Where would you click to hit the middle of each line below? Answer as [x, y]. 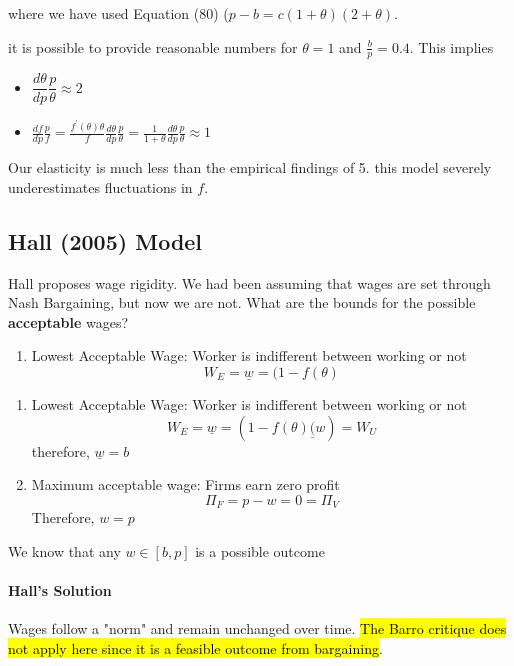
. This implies [451, 46]
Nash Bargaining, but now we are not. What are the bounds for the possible [242, 302]
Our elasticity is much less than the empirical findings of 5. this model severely [250, 167]
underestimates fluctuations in [100, 186]
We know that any [64, 550]
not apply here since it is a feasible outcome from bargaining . [195, 647]
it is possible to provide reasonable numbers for [153, 46]
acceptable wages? [68, 321]
